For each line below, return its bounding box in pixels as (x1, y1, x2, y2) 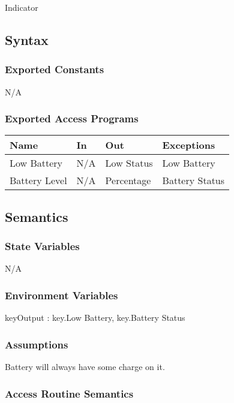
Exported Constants (5, 62, 104, 77)
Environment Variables (5, 287, 118, 302)
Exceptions (162, 138, 215, 152)
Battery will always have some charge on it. (5, 360, 165, 373)
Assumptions (5, 336, 68, 351)
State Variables (5, 239, 80, 254)
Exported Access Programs (5, 111, 139, 126)
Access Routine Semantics (5, 386, 134, 401)
